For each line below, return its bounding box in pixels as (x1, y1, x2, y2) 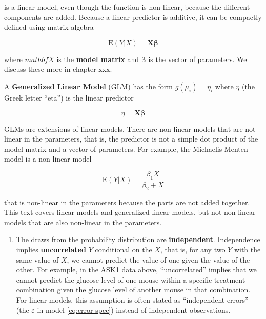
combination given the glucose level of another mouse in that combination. (16, 284, 251, 295)
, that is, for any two (160, 244, 226, 254)
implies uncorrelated (16, 244, 86, 254)
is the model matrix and (56, 53, 139, 64)
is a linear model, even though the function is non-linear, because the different (4, 2, 250, 12)
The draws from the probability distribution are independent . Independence (16, 234, 260, 245)
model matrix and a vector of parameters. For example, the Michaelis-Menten (4, 143, 248, 154)
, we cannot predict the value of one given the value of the (67, 254, 250, 265)
